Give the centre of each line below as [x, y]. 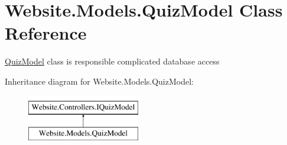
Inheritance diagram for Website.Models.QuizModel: [99, 81]
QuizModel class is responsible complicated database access [112, 61]
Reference [46, 33]
